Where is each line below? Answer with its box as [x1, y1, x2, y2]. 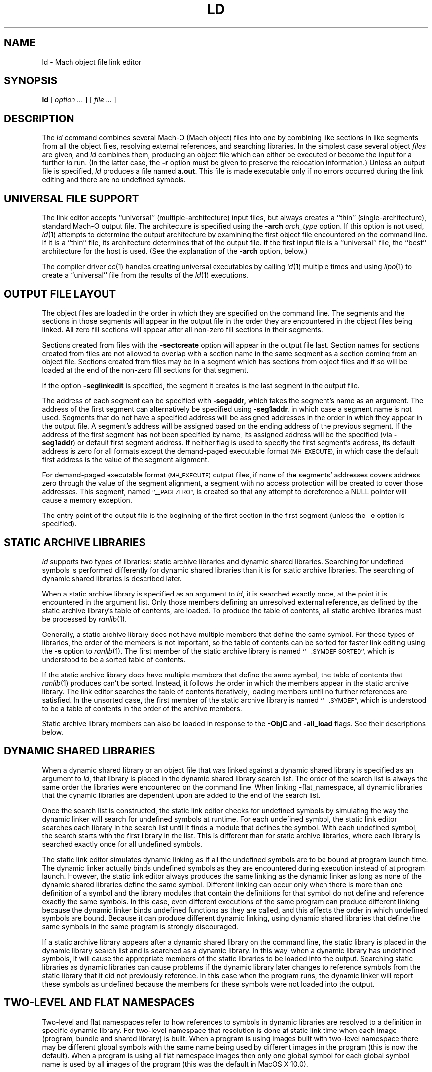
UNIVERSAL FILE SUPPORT [4, 192, 139, 205]
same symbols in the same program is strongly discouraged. [42, 922, 239, 931]
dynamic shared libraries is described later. [42, 574, 182, 583]
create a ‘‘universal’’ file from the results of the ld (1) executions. [42, 271, 249, 279]
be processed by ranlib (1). [42, 614, 127, 623]
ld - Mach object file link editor [42, 57, 142, 66]
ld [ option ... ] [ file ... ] [42, 95, 116, 104]
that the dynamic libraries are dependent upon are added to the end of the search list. [42, 791, 321, 799]
